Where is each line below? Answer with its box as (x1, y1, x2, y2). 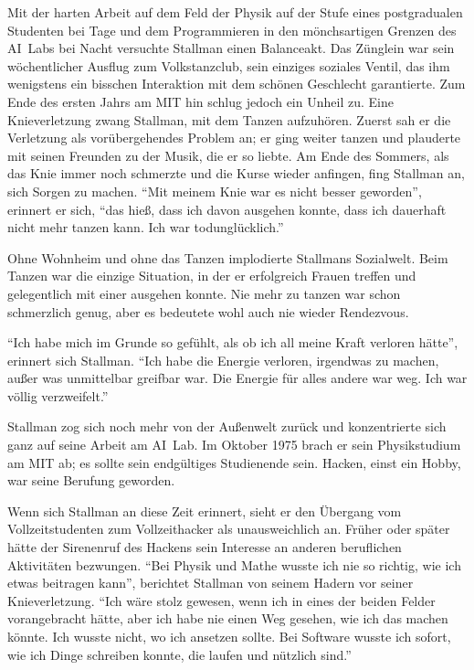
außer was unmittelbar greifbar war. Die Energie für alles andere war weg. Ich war (7, 368, 468, 388)
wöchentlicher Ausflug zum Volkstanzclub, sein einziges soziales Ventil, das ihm (7, 56, 450, 75)
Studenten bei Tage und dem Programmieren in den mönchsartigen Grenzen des (7, 20, 457, 39)
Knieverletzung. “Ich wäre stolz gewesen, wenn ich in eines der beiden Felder (7, 590, 436, 610)
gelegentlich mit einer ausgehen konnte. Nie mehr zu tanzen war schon (7, 283, 401, 303)
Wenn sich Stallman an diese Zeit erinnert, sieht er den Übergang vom (7, 501, 402, 520)
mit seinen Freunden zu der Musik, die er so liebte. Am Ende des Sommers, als (7, 145, 449, 165)
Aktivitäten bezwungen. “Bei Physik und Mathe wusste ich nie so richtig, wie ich (7, 555, 461, 574)
